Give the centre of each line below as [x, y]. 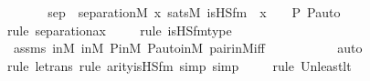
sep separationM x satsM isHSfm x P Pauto [194, 12]
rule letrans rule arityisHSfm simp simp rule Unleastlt [180, 65]
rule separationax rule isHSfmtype [120, 30]
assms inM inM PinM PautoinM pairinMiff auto [188, 48]
